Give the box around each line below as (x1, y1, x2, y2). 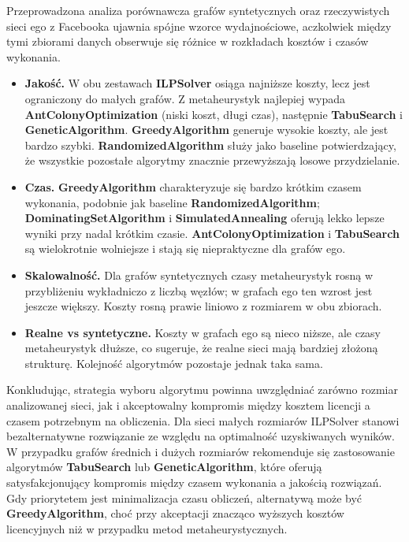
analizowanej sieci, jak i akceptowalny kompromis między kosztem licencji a (6, 397, 370, 414)
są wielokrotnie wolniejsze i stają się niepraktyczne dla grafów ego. (24, 240, 346, 257)
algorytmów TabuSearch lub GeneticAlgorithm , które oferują (6, 458, 322, 475)
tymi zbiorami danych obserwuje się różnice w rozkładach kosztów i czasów (6, 33, 369, 50)
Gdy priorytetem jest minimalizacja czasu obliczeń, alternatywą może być (6, 489, 363, 506)
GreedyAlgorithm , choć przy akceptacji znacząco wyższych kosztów (6, 505, 344, 522)
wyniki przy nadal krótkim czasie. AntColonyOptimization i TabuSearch (24, 225, 400, 241)
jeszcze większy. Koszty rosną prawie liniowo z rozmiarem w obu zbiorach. (24, 298, 382, 314)
